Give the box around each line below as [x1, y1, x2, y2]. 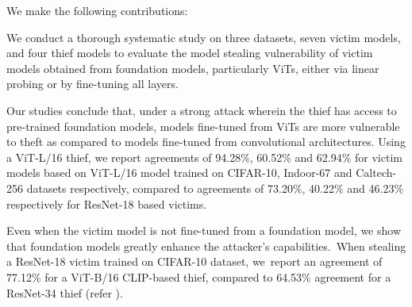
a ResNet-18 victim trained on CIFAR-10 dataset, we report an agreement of [6, 253, 383, 270]
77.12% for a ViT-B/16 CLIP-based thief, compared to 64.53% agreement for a [6, 268, 391, 285]
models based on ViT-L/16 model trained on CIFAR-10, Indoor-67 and [6, 164, 352, 181]
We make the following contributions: [6, 2, 188, 18]
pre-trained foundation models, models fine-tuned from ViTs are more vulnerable [6, 117, 400, 134]
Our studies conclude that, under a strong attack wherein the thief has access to [6, 102, 397, 118]
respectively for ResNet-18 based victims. [6, 195, 207, 212]
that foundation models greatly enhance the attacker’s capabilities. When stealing [6, 237, 406, 254]
